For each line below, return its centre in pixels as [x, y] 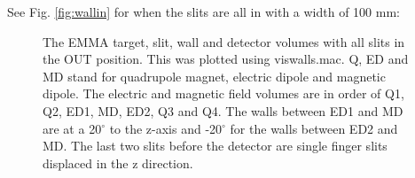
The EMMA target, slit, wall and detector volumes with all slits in [224, 41]
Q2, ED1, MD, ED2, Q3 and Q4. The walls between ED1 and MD [223, 110]
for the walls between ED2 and [314, 128]
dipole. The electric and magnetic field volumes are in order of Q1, [223, 93]
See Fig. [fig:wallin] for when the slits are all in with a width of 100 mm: [204, 12]
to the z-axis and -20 [166, 128]
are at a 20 [72, 128]
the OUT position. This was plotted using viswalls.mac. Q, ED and [226, 59]
